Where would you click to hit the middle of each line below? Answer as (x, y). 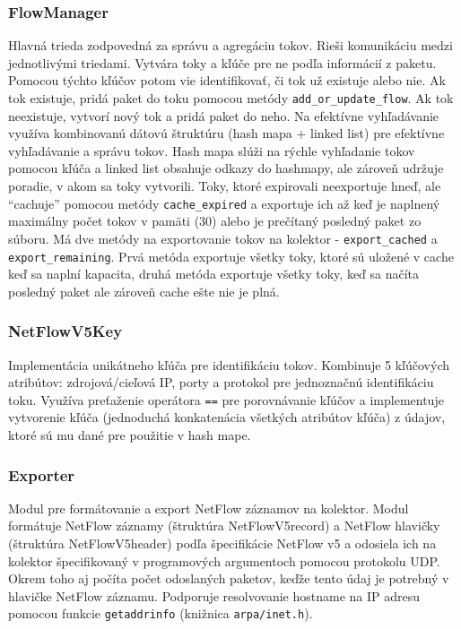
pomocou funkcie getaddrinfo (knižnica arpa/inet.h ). (161, 613)
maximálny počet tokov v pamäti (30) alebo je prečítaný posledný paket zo (215, 221)
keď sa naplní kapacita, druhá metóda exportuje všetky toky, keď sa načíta (214, 274)
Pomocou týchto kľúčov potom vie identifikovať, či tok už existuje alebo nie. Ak (227, 80)
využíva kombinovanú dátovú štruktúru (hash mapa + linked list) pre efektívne (226, 133)
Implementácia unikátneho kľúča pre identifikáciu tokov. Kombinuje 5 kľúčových (229, 364)
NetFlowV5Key (65, 331)
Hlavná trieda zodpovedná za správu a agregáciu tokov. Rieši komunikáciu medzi (230, 45)
